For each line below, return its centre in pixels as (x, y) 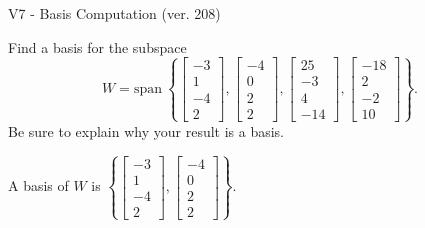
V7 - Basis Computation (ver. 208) (114, 13)
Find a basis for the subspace (97, 46)
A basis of (38, 185)
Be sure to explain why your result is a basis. (146, 130)
